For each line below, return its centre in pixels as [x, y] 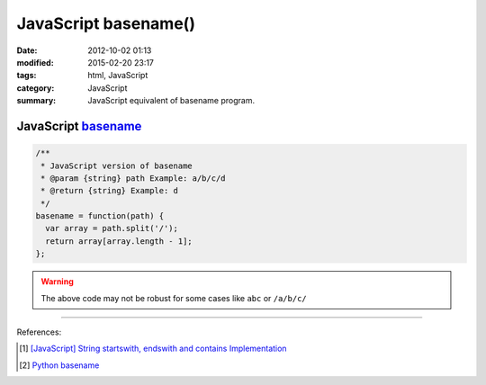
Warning [57, 282]
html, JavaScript [118, 76]
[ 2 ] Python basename [59, 365]
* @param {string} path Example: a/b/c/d [133, 178]
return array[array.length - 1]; [119, 241]
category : [36, 88]
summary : [36, 101]
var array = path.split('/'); [112, 228]
